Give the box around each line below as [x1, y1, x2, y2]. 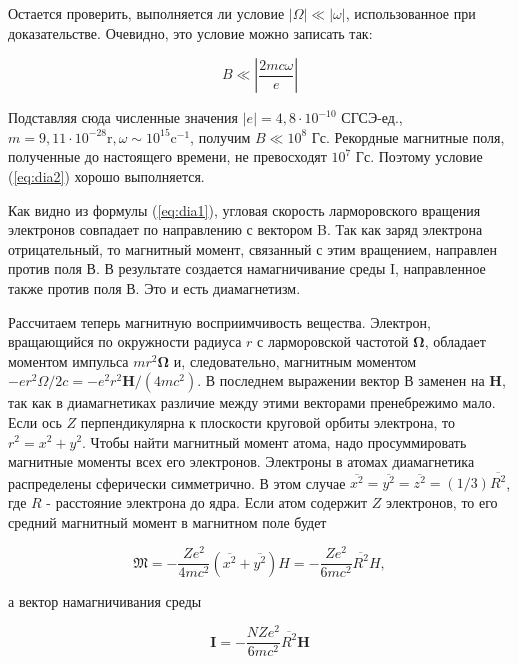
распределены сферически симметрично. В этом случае [8, 472, 346, 493]
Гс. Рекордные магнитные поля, [311, 126, 505, 147]
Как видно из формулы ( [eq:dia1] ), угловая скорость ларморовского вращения [8, 199, 481, 220]
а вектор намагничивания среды [8, 590, 202, 611]
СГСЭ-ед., [341, 107, 403, 128]
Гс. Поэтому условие [355, 146, 483, 167]
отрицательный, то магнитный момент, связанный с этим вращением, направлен [8, 238, 498, 259]
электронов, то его [385, 492, 498, 512]
